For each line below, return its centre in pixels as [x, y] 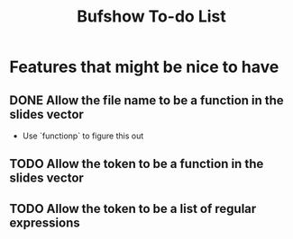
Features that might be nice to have [144, 67]
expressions [45, 222]
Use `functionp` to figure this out [83, 136]
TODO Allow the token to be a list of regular [133, 208]
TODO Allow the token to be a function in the [137, 164]
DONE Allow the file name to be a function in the [146, 100]
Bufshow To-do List [151, 17]
